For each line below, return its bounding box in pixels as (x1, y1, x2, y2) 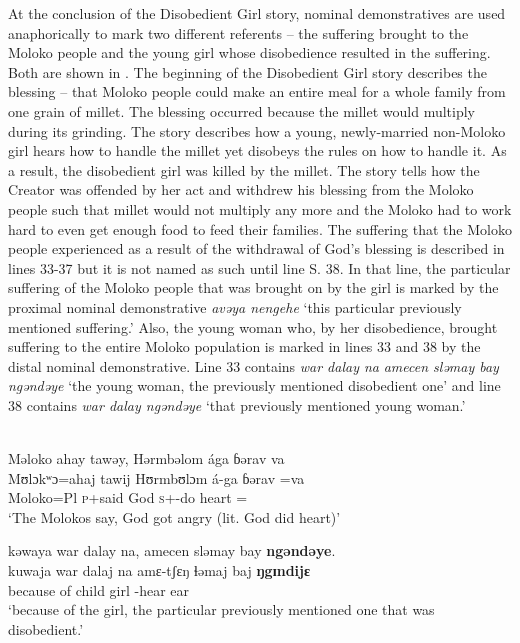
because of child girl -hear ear (8, 579, 190, 600)
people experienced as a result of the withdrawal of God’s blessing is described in (8, 238, 505, 259)
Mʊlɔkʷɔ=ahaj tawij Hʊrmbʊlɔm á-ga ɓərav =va (8, 467, 305, 488)
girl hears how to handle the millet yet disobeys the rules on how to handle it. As (8, 140, 507, 161)
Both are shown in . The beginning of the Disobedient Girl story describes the (8, 61, 487, 82)
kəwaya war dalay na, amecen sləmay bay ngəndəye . (8, 540, 336, 561)
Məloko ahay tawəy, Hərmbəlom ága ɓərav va (8, 448, 285, 469)
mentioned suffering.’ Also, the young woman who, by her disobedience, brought (8, 316, 498, 337)
